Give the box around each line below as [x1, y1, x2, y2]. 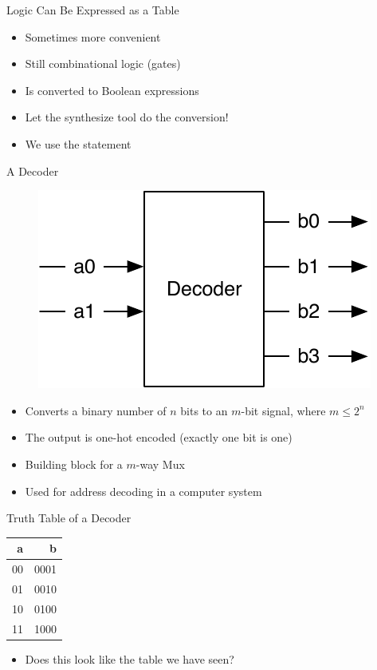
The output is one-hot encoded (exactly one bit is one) [25, 429, 293, 446]
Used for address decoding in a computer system [25, 482, 262, 499]
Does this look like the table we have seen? [25, 650, 234, 667]
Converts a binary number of [25, 402, 167, 418]
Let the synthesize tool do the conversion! [25, 109, 229, 125]
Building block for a [25, 455, 123, 472]
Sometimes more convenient [25, 28, 161, 45]
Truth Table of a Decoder [6, 509, 132, 526]
